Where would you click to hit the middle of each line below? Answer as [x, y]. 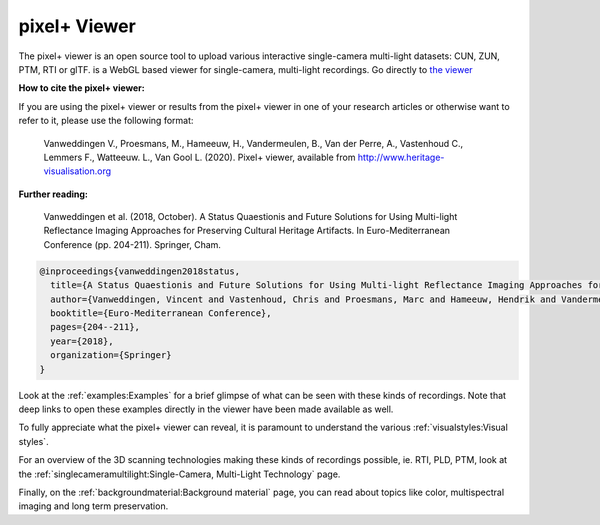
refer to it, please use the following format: [106, 121]
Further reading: [53, 194]
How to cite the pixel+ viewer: [81, 88]
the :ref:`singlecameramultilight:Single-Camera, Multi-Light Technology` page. [179, 474]
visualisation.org [77, 171]
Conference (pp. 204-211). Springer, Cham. [132, 244]
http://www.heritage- [401, 157]
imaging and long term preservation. [93, 506]
